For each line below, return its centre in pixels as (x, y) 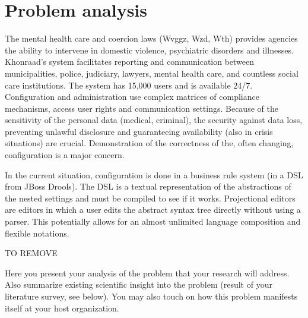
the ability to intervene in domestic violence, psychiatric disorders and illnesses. (149, 50)
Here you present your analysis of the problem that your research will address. (147, 273)
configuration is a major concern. (65, 155)
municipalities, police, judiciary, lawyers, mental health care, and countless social (152, 73)
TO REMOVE (31, 253)
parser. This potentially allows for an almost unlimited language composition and (153, 221)
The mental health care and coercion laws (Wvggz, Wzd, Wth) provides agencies (151, 38)
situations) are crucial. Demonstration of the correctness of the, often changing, (149, 143)
